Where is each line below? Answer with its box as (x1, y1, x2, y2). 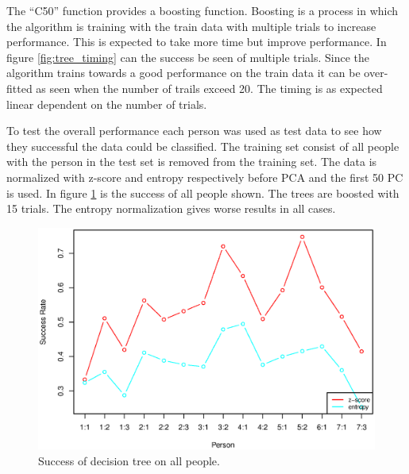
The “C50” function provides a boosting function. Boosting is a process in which (6, 2, 399, 18)
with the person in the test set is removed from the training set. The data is (6, 153, 377, 170)
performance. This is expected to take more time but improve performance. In (6, 33, 387, 50)
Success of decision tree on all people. (38, 452, 220, 468)
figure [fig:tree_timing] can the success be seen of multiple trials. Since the (6, 48, 370, 65)
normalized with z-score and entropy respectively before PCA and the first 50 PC (6, 168, 403, 185)
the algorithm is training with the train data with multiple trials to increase (6, 17, 376, 34)
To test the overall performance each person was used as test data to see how (6, 122, 382, 139)
